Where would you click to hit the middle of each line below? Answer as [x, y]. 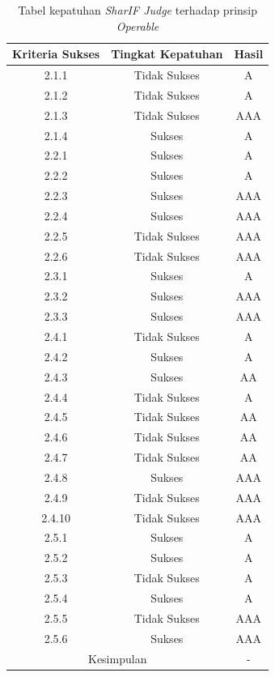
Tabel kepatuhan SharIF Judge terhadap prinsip [137, 10]
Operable [137, 26]
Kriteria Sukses [56, 54]
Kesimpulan [118, 658]
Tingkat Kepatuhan [167, 54]
